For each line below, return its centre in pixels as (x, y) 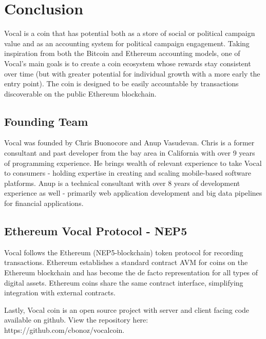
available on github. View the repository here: (76, 320)
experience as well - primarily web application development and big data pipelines (133, 193)
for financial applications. (44, 203)
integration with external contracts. (60, 293)
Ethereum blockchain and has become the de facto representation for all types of (131, 272)
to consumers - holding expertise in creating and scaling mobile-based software (128, 173)
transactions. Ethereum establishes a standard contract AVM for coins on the (126, 262)
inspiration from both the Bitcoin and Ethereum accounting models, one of (122, 53)
